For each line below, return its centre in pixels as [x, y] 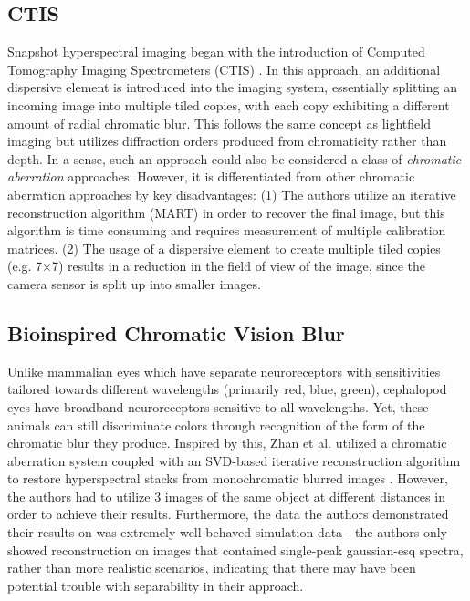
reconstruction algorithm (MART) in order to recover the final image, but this [226, 212]
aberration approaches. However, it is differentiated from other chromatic [211, 176]
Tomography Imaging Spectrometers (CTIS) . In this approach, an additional [224, 69]
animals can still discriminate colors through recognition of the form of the [216, 425]
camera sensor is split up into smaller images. [134, 283]
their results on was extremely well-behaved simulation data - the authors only [227, 532]
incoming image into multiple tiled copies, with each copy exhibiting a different [229, 104]
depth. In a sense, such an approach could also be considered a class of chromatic [235, 158]
